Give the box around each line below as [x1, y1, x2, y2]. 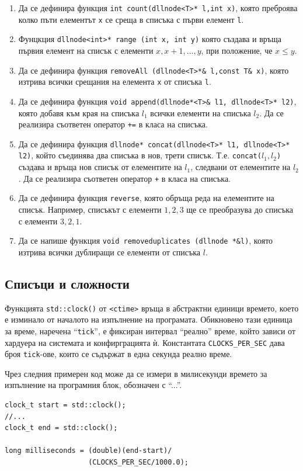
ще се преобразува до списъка [186, 203, 294, 215]
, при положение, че [201, 44, 273, 56]
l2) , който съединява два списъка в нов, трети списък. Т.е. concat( [18, 149, 262, 161]
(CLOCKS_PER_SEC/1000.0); [88, 458, 189, 467]
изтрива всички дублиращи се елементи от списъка [18, 245, 201, 258]
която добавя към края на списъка [18, 106, 140, 119]
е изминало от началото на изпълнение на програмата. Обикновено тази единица [5, 313, 292, 325]
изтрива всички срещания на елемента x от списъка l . [18, 75, 211, 88]
